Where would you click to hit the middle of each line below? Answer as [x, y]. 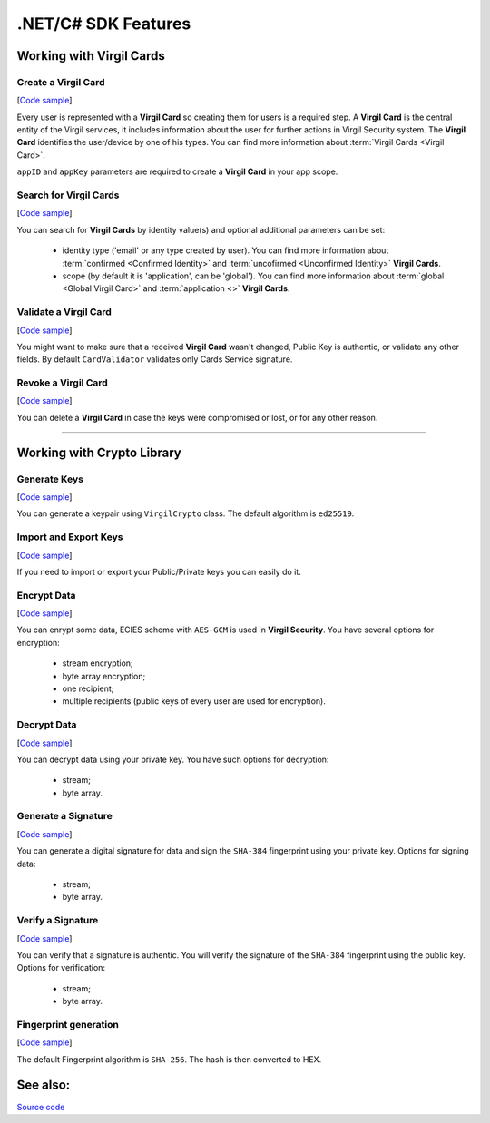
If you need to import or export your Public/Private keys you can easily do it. [159, 571]
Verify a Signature [58, 921]
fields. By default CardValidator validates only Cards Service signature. [155, 359]
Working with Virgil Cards [91, 56]
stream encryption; [98, 663]
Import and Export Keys [70, 537]
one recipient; [88, 688]
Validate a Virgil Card [64, 312]
